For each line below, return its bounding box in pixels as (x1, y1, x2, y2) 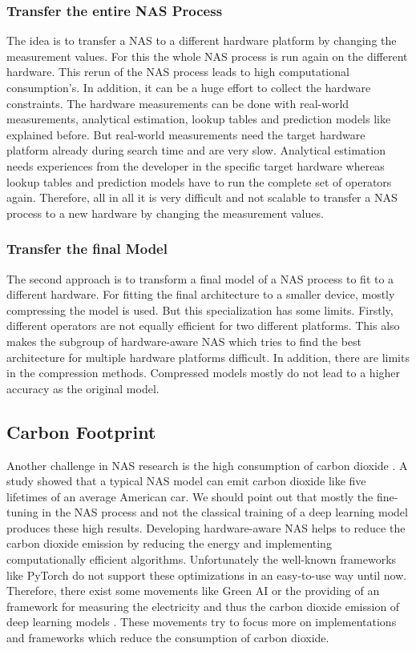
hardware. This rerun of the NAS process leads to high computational (6, 63, 349, 80)
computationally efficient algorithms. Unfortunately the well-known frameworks (6, 551, 397, 568)
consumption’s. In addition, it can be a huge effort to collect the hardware (6, 79, 371, 95)
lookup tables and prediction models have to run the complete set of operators (6, 173, 392, 190)
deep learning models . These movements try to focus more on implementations (6, 613, 397, 630)
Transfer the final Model (6, 239, 168, 259)
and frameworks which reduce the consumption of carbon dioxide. (6, 629, 329, 646)
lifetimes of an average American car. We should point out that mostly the (6, 488, 374, 504)
